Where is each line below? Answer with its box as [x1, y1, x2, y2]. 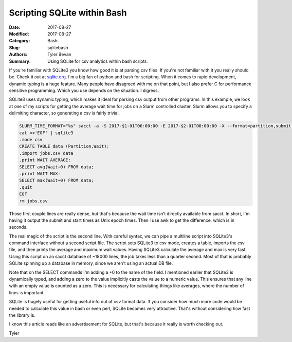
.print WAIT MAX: [19, 171, 61, 176]
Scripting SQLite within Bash [9, 7, 127, 18]
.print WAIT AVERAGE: [19, 157, 71, 163]
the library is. [9, 312, 36, 318]
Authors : [9, 52, 28, 57]
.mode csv [19, 137, 43, 142]
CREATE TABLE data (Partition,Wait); [19, 144, 109, 149]
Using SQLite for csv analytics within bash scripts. [47, 58, 148, 64]
